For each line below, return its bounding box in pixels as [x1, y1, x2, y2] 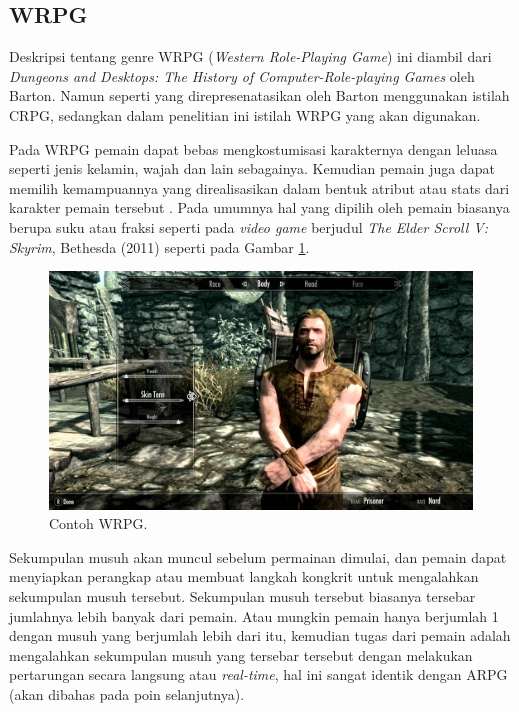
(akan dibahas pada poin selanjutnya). [9, 683, 245, 704]
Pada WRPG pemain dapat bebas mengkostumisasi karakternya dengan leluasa [9, 138, 498, 159]
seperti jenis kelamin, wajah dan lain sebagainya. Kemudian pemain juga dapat [9, 158, 496, 179]
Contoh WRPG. [49, 513, 148, 534]
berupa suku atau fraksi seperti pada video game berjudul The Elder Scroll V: [9, 216, 489, 237]
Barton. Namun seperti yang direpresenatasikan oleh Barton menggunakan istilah [9, 85, 510, 106]
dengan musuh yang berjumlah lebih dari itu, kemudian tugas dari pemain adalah [9, 625, 511, 646]
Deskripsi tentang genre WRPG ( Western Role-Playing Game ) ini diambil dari [9, 46, 492, 67]
